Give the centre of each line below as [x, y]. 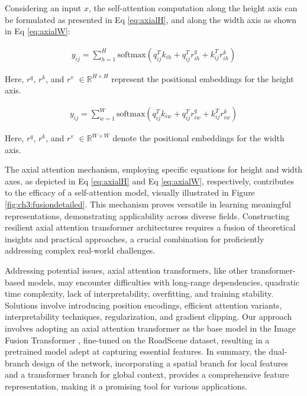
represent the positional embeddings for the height [203, 78]
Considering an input [43, 8]
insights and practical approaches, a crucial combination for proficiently [135, 238]
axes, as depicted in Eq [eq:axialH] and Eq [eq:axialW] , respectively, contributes [149, 181]
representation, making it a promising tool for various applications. [126, 386]
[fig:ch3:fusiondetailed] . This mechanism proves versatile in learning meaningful [148, 204]
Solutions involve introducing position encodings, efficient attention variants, [143, 305]
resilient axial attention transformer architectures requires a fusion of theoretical [150, 227]
